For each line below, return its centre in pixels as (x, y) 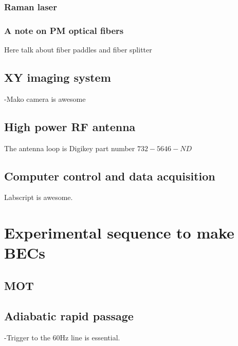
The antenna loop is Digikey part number (70, 148)
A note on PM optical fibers (64, 30)
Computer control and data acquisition (110, 176)
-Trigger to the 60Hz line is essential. (62, 337)
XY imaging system (58, 77)
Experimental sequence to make (119, 233)
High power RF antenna (70, 126)
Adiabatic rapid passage (69, 315)
